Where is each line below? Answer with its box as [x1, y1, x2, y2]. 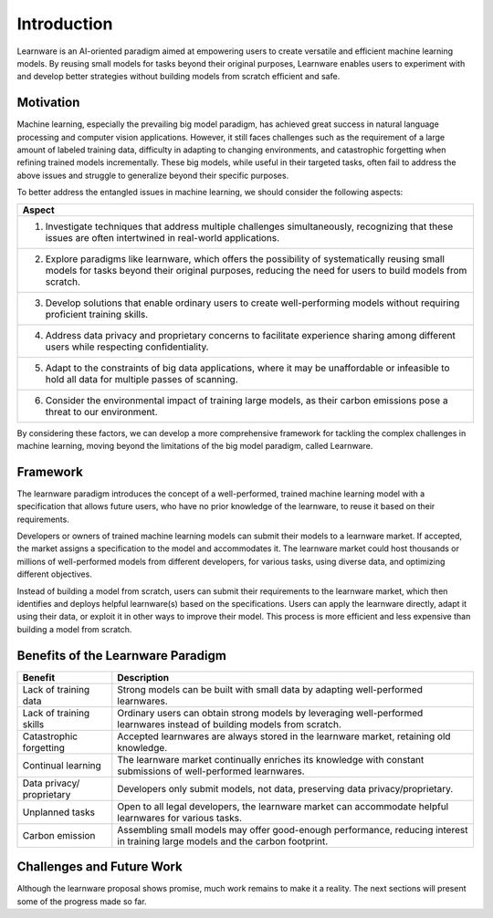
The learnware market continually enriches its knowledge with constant [117, 753, 425, 766]
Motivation [16, 95, 80, 110]
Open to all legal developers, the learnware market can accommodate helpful [117, 799, 449, 812]
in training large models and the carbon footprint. [117, 835, 329, 848]
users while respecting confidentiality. [45, 340, 209, 353]
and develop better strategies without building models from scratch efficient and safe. [16, 71, 341, 82]
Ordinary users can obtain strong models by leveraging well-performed [117, 706, 424, 719]
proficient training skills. [45, 308, 149, 320]
